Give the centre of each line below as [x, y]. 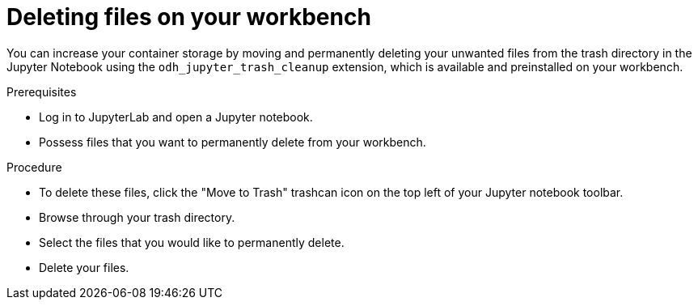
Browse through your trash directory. [137, 217]
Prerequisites [42, 91]
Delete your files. [84, 267]
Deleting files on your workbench [189, 17]
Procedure [34, 167]
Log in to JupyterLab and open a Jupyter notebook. [176, 117]
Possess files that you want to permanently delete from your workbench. [233, 142]
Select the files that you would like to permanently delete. [192, 242]
